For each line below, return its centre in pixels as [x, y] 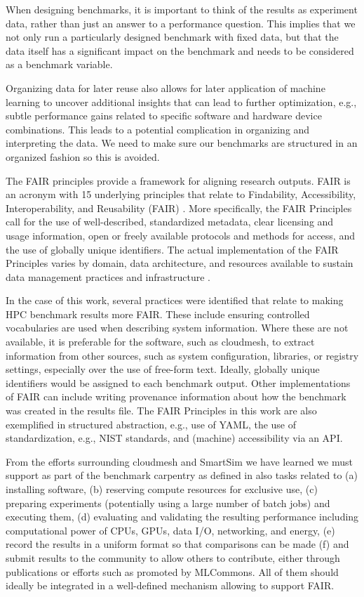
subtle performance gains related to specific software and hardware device [164, 116]
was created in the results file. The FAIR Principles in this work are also [161, 411]
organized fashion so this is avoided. [83, 156]
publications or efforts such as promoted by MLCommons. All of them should [172, 571]
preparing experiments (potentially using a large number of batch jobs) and [168, 503]
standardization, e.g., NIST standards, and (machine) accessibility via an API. [174, 438]
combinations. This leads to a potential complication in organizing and [158, 129]
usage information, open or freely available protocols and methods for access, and [180, 235]
